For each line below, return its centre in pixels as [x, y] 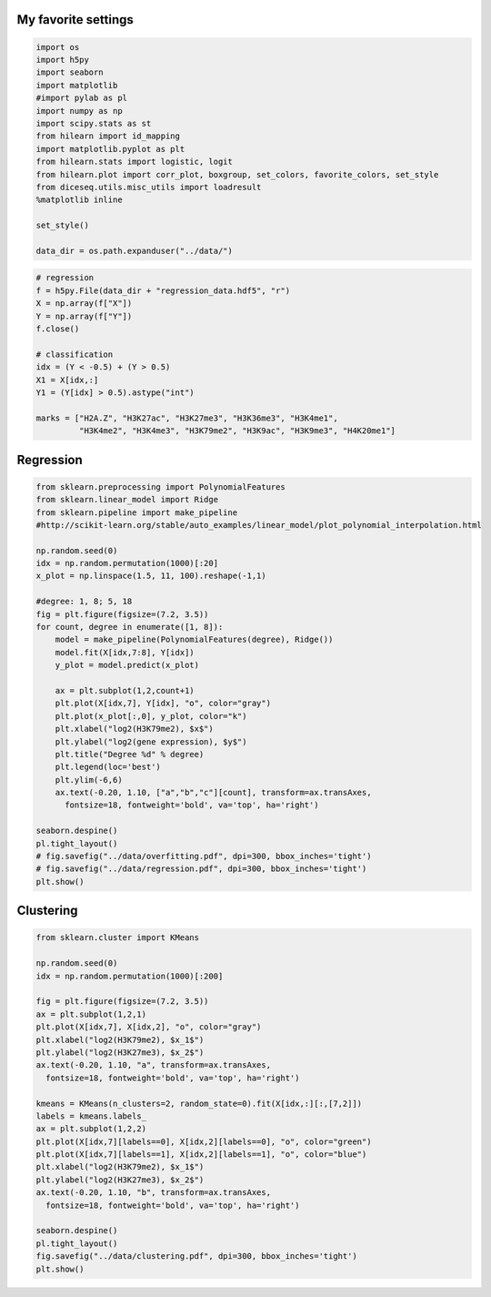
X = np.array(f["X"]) [84, 304]
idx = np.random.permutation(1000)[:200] [130, 976]
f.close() [58, 329]
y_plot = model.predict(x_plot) [127, 665]
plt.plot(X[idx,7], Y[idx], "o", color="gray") [163, 704]
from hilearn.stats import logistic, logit [135, 162]
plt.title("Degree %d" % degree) [130, 754]
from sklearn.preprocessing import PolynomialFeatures [160, 486]
